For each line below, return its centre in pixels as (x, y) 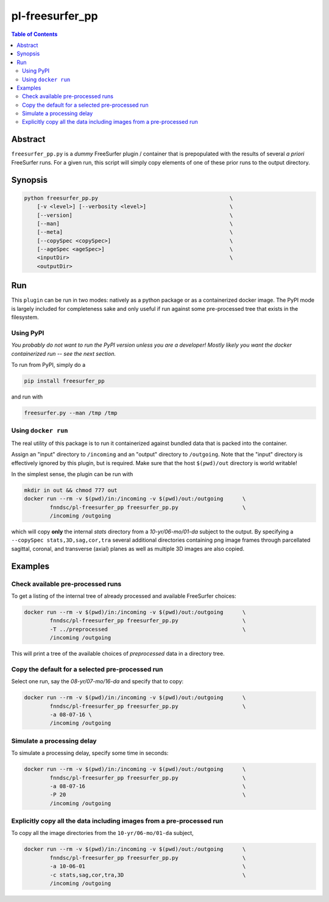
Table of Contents (34, 34)
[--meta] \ (135, 232)
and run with (27, 397)
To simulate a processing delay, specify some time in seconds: (90, 753)
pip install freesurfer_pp (64, 381)
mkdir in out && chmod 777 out (71, 490)
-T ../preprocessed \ (148, 629)
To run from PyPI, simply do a (48, 365)
